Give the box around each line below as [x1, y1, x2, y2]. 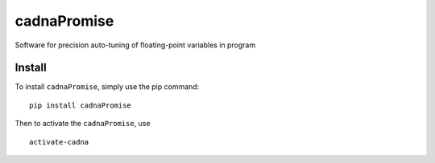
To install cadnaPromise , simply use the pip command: [14, 82, 200, 92]
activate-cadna [29, 137, 89, 146]
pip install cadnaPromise [29, 100, 132, 110]
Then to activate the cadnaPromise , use [14, 119, 151, 128]
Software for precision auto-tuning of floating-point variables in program [14, 40, 256, 50]
